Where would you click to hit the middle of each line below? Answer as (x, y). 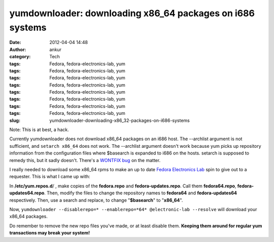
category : (20, 57)
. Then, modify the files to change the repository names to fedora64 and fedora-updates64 (141, 193)
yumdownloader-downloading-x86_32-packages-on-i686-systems (119, 120)
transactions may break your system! (50, 233)
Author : (18, 49)
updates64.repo (27, 193)
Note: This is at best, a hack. (39, 130)
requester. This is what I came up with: (50, 177)
